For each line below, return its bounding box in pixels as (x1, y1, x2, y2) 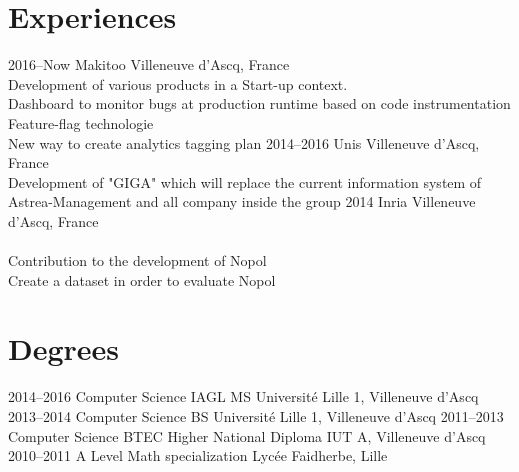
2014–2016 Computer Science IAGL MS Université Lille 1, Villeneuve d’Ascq (8, 386, 479, 407)
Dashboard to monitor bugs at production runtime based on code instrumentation (8, 93, 511, 114)
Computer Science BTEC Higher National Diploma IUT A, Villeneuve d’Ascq (8, 425, 486, 446)
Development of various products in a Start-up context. (8, 73, 348, 94)
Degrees (8, 328, 120, 369)
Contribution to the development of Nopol (8, 250, 267, 271)
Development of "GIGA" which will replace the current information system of (8, 171, 482, 192)
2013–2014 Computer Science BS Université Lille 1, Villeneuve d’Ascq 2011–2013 (8, 405, 504, 426)
